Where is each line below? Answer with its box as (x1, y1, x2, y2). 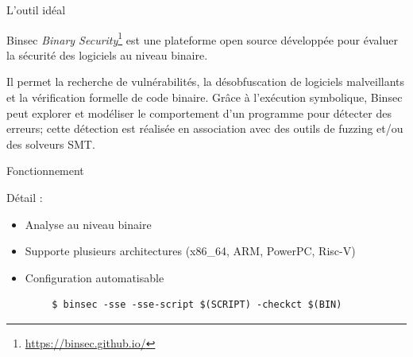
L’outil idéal (6, 2, 66, 17)
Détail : (6, 189, 43, 205)
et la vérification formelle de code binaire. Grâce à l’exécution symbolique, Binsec (6, 89, 403, 106)
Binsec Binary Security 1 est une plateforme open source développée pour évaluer (6, 29, 398, 48)
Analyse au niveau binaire (25, 215, 152, 232)
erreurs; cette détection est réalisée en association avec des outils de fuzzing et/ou (6, 120, 403, 137)
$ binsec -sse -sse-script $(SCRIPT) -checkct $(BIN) (52, 299, 342, 311)
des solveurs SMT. (6, 135, 95, 152)
